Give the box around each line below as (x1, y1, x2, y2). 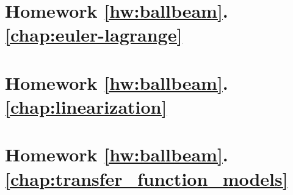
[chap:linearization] (5, 94, 167, 119)
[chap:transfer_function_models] (5, 166, 288, 191)
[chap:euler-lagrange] (5, 22, 183, 47)
